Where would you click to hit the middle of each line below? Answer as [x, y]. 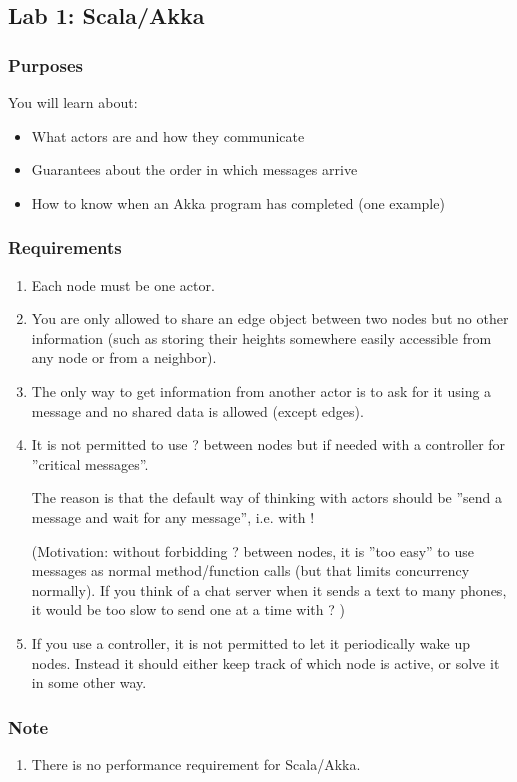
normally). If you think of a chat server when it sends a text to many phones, [269, 589]
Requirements [65, 247]
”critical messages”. [90, 463]
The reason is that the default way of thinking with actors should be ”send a [267, 497]
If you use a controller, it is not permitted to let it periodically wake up [250, 642]
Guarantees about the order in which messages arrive [194, 169]
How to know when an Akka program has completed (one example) [238, 202]
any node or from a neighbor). [124, 357]
